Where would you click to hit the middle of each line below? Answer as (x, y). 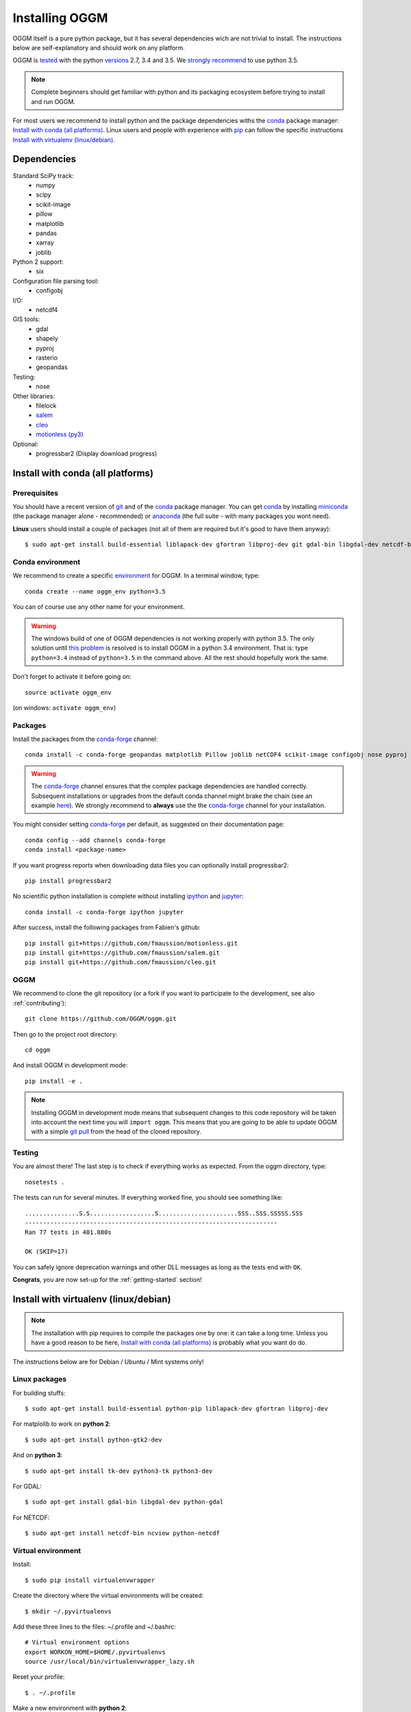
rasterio (47, 357)
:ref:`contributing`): (39, 1003)
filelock (46, 405)
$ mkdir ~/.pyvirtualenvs (68, 1611)
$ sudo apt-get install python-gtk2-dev (94, 1439)
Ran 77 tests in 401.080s (68, 1232)
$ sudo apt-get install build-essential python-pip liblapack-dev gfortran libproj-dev (177, 1409)
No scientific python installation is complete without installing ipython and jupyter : (128, 896)
